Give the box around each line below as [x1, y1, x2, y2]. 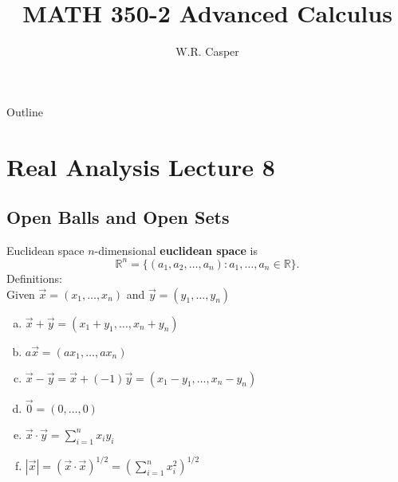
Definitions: [6, 269, 62, 286]
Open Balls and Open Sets [6, 205, 230, 229]
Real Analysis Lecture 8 [6, 150, 275, 182]
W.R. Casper [175, 43, 239, 60]
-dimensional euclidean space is [94, 241, 258, 258]
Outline [6, 103, 43, 120]
